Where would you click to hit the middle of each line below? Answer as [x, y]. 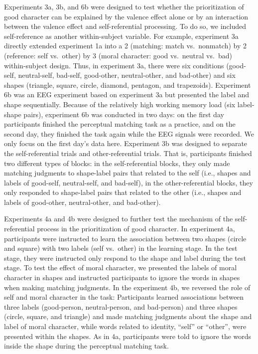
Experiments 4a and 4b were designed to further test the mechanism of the [119, 219]
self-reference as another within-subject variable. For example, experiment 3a [121, 36]
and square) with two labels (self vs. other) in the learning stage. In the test [121, 248]
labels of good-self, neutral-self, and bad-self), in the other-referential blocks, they [129, 182]
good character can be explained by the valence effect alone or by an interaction [126, 16]
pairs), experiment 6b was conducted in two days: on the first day [124, 114]
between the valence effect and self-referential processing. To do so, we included [125, 26]
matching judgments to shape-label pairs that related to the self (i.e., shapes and [128, 173]
